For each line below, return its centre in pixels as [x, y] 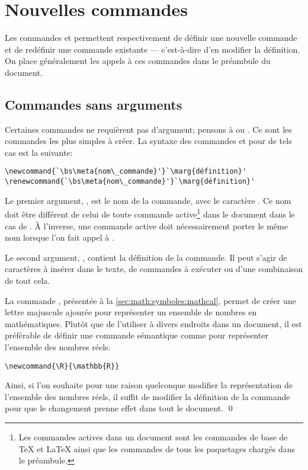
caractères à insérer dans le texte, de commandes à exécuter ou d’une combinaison [154, 269]
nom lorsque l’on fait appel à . [60, 237]
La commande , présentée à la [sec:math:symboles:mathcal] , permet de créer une [150, 300]
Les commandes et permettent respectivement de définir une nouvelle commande [151, 38]
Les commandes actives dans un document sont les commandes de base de [153, 437]
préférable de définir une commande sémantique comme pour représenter [137, 335]
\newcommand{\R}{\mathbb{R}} [62, 366]
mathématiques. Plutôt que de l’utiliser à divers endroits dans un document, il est [153, 323]
